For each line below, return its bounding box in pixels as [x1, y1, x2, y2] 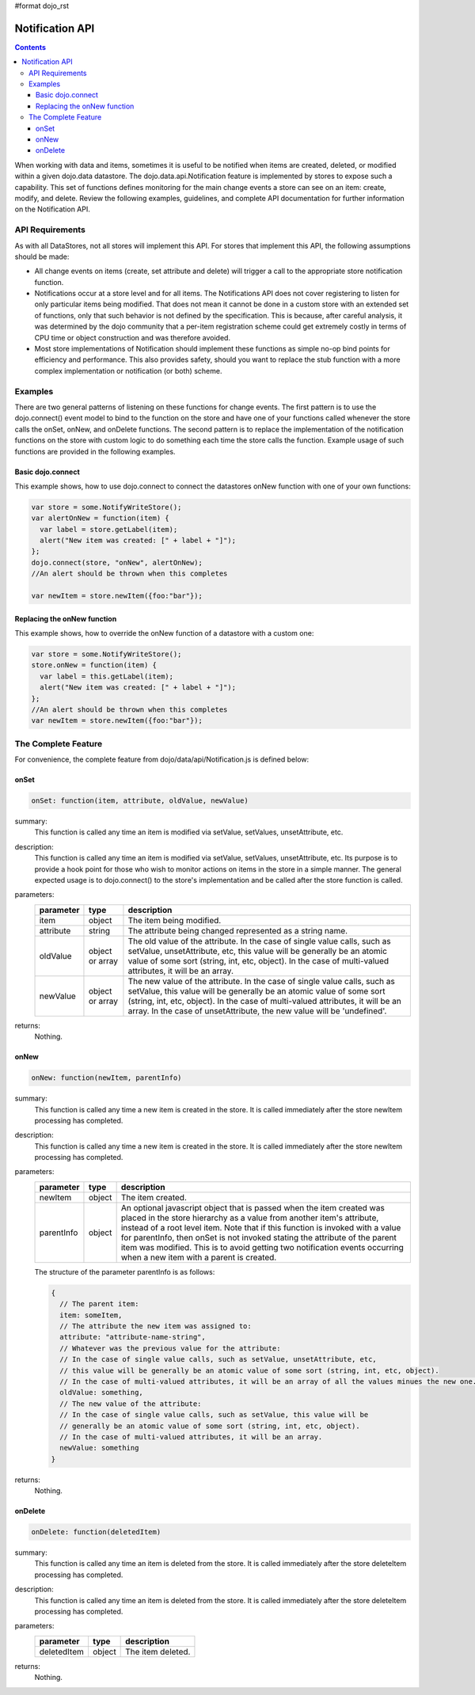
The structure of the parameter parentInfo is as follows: [34, 1267, 215, 1276]
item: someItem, [59, 1310, 123, 1320]
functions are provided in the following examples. [14, 447, 176, 456]
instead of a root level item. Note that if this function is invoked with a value [120, 1222, 401, 1233]
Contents [14, 42, 47, 51]
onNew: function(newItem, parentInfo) [31, 1074, 182, 1082]
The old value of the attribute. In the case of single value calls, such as [127, 935, 391, 946]
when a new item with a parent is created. [120, 1252, 277, 1263]
